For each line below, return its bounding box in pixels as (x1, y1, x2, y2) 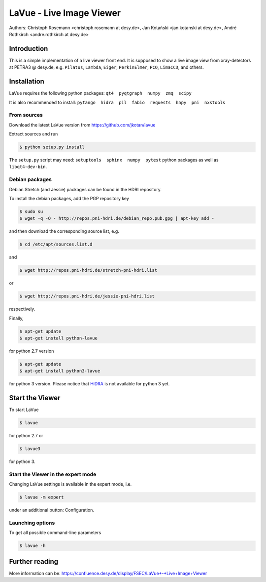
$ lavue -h (19, 543, 46, 548)
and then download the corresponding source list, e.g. (9, 228, 119, 234)
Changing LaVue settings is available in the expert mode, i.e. (9, 481, 132, 487)
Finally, (9, 315, 24, 321)
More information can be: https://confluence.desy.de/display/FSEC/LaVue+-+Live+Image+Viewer (9, 570, 207, 576)
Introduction (9, 44, 48, 53)
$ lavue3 (19, 446, 41, 452)
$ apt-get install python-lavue (19, 335, 98, 341)
